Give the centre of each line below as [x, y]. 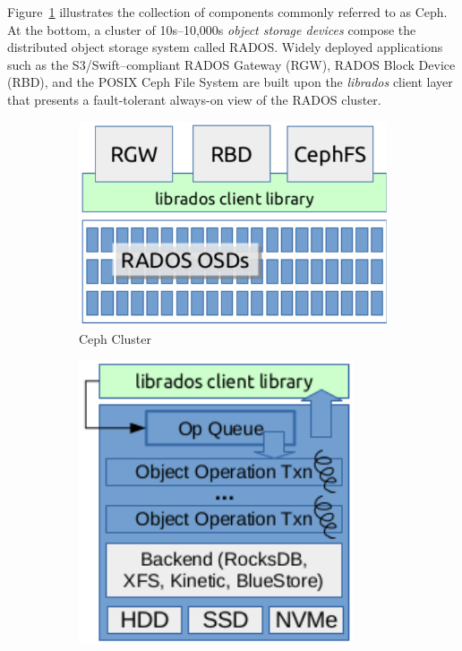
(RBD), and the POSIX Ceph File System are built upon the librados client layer [230, 82]
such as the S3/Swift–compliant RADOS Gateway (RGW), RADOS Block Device [231, 64]
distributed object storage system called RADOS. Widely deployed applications [225, 47]
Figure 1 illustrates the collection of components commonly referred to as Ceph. [227, 12]
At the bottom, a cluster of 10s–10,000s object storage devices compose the [212, 29]
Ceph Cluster [115, 338]
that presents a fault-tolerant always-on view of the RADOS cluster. [194, 99]
